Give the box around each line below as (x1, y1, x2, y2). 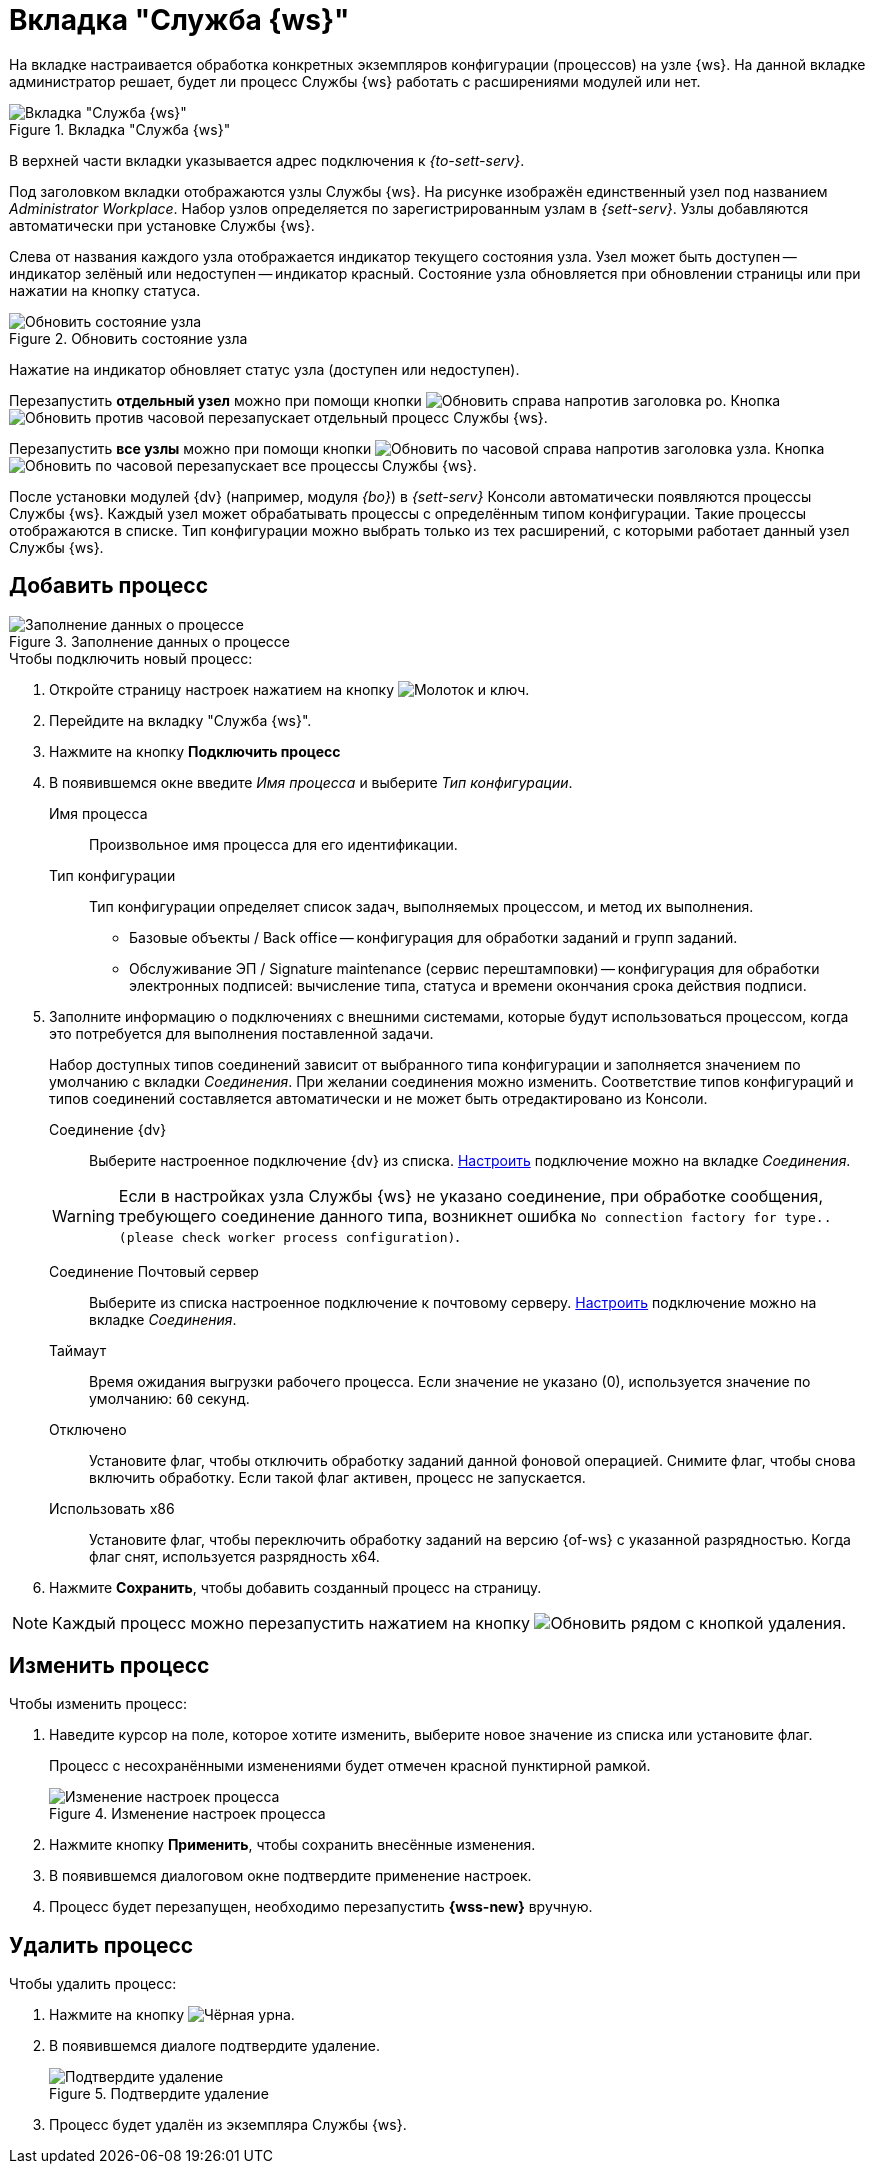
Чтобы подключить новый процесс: (9, 649, 253, 667)
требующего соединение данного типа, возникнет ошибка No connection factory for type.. (118, 1205, 832, 1226)
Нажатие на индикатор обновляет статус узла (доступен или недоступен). (9, 360, 520, 378)
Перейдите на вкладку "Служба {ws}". (49, 711, 312, 729)
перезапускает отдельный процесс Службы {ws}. (208, 408, 548, 426)
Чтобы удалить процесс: (9, 1975, 177, 1993)
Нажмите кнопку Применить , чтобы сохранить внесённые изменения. (49, 1836, 536, 1854)
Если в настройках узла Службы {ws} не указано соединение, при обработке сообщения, (118, 1185, 824, 1206)
